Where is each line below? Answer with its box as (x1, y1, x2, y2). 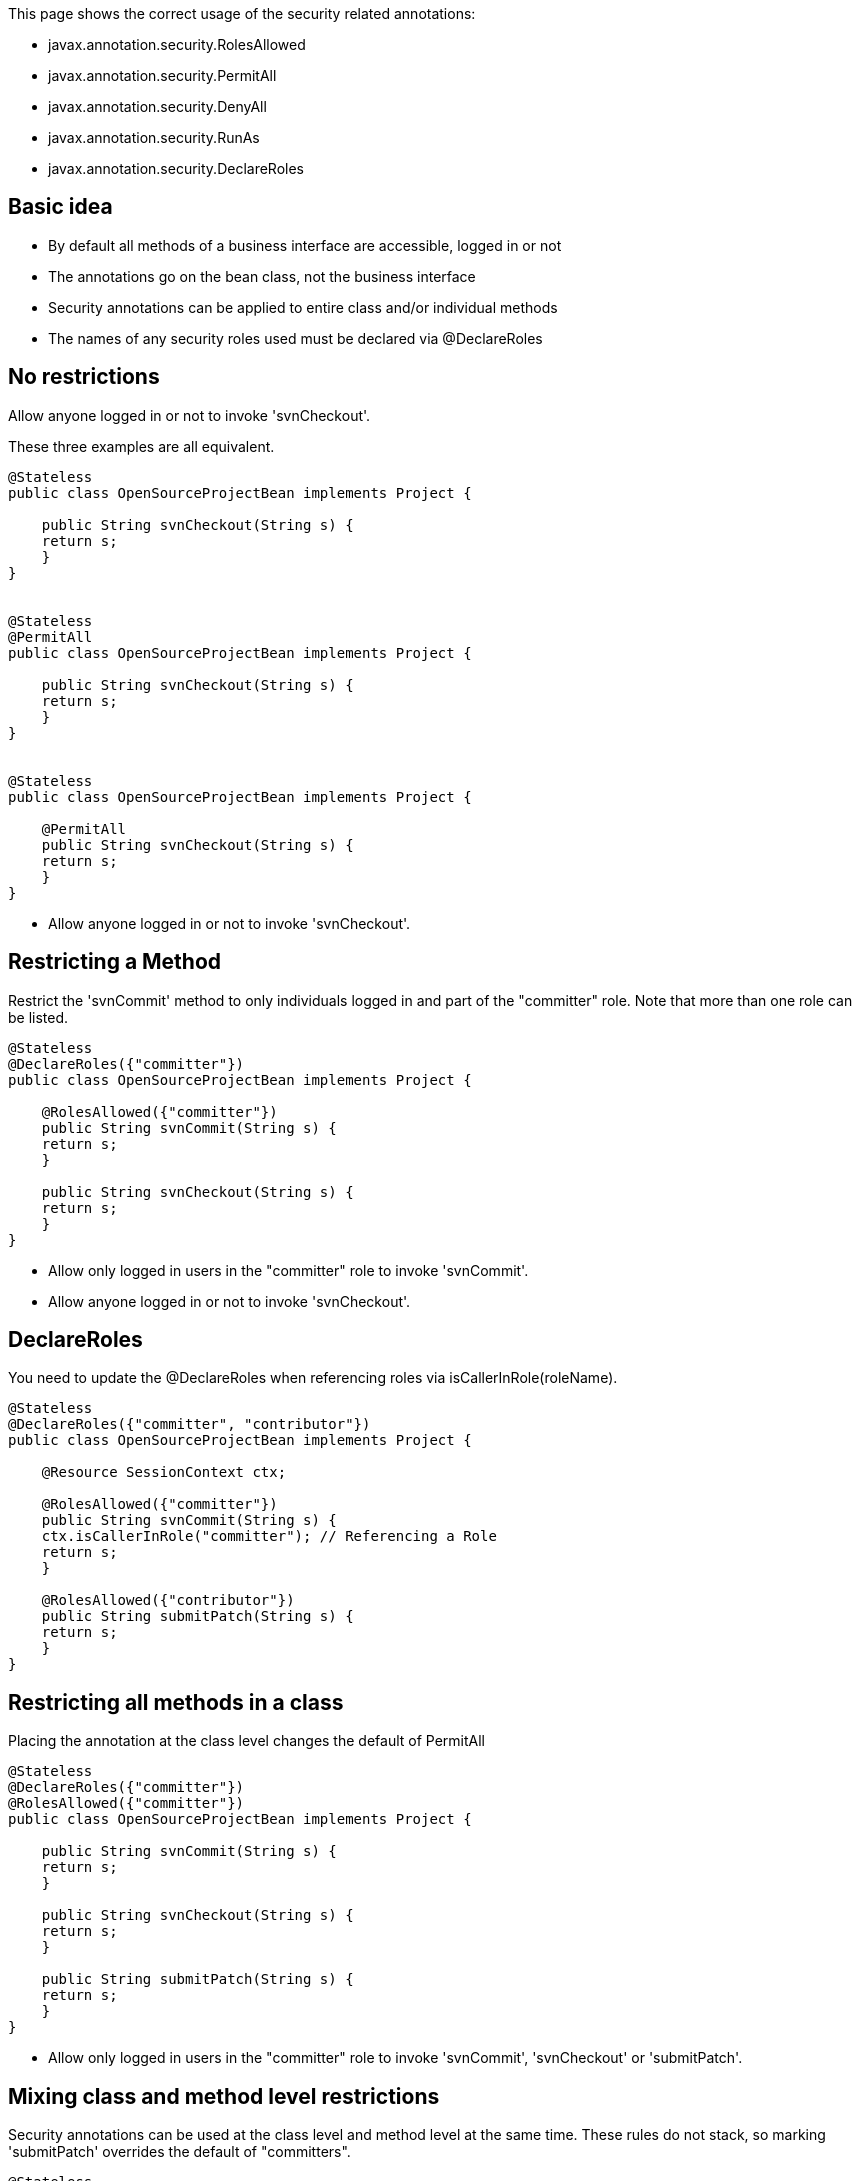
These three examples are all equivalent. (8, 437, 275, 455)
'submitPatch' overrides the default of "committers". (8, 2143, 351, 2161)
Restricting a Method (8, 949, 222, 975)
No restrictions (8, 364, 160, 390)
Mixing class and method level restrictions (8, 2083, 440, 2109)
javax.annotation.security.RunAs (48, 129, 260, 146)
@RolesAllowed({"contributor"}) (41, 1592, 295, 1609)
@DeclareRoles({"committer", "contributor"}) (8, 1416, 371, 1433)
